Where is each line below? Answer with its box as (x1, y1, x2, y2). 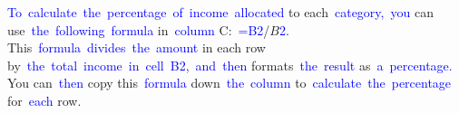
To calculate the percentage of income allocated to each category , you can (7, 3, 434, 21)
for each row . (7, 90, 82, 109)
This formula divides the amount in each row (7, 38, 266, 57)
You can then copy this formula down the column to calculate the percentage (7, 73, 452, 92)
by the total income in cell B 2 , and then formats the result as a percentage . (7, 55, 453, 74)
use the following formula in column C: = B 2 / (7, 20, 270, 39)
